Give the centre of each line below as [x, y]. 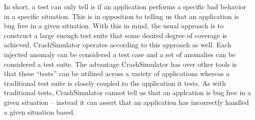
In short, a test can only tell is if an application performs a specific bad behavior [125, 6]
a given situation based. [39, 111]
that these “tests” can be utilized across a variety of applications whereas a [117, 73]
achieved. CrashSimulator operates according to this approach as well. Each [118, 45]
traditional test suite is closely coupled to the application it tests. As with [115, 83]
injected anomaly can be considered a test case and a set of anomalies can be [120, 54]
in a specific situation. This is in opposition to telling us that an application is [121, 16]
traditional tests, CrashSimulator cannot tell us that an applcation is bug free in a [127, 92]
